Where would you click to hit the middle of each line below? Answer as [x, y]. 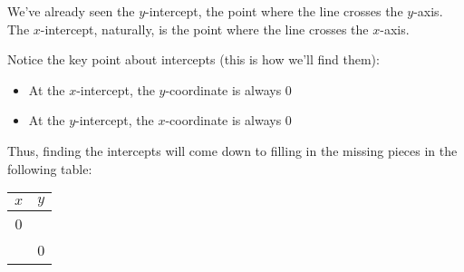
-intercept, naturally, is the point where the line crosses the [204, 29]
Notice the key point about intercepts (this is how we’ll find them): [193, 59]
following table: [50, 168]
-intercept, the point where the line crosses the [274, 11]
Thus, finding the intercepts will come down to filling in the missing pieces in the [232, 150]
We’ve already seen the [71, 11]
